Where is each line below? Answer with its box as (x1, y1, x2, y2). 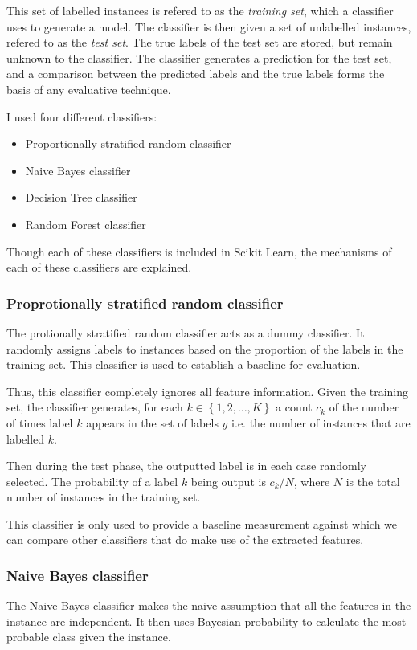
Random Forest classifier (25, 215, 146, 232)
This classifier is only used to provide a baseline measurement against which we (6, 515, 398, 532)
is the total (345, 472, 400, 489)
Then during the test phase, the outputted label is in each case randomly (6, 457, 366, 474)
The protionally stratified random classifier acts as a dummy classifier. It (6, 324, 365, 341)
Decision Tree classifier (25, 189, 137, 206)
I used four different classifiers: (6, 108, 157, 125)
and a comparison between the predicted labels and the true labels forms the (6, 65, 385, 82)
